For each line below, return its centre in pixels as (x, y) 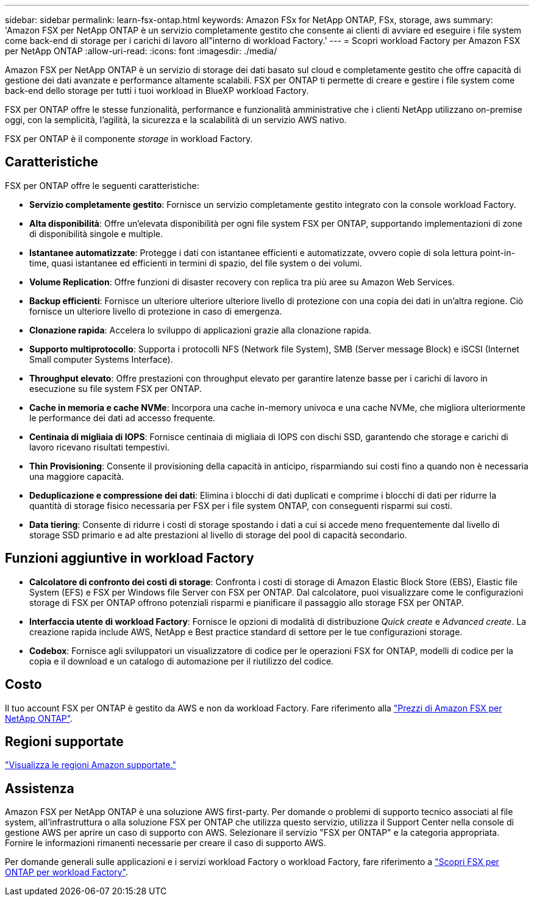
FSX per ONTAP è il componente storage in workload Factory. (129, 139)
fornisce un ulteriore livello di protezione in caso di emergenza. (156, 311)
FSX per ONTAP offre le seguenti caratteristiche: (102, 185)
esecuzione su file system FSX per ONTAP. (116, 388)
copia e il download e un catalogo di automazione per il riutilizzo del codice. (182, 661)
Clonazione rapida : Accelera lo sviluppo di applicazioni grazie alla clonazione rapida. (201, 330)
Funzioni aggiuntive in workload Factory (130, 558)
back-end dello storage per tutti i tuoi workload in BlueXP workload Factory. (157, 91)
